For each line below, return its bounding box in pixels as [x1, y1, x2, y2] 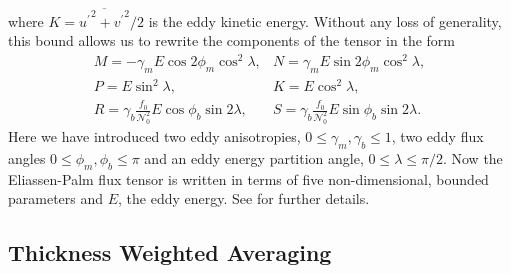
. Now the [442, 147, 503, 168]
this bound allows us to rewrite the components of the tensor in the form [8, 30, 455, 51]
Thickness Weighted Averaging [8, 237, 332, 268]
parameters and [8, 188, 104, 209]
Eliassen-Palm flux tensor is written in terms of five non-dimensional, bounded [8, 168, 489, 189]
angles [8, 147, 46, 168]
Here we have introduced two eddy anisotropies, [8, 126, 301, 146]
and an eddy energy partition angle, [144, 147, 364, 168]
